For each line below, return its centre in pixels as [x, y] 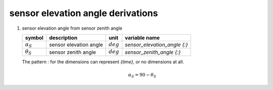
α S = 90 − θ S [142, 75]
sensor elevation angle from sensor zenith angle [72, 28]
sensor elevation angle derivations [84, 13]
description [63, 38]
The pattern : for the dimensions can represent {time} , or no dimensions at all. [103, 62]
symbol [34, 38]
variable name [142, 38]
